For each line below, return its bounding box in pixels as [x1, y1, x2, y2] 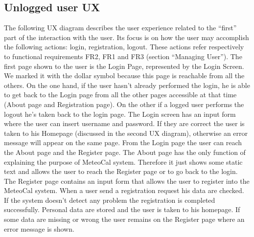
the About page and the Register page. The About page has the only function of [4, 147, 246, 157]
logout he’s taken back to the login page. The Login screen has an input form [4, 108, 236, 119]
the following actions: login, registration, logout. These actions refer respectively [4, 42, 244, 52]
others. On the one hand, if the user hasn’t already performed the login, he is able [4, 80, 250, 90]
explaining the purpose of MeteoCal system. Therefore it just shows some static [4, 156, 243, 167]
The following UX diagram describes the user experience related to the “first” [4, 22, 237, 33]
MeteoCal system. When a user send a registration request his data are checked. [4, 185, 244, 195]
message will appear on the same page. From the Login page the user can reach [4, 137, 242, 148]
